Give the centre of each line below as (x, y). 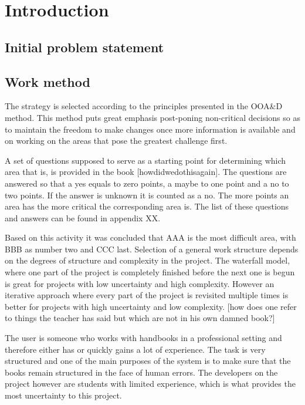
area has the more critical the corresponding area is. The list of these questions (147, 206)
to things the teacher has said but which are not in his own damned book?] (140, 318)
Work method (48, 81)
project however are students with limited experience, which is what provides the (150, 384)
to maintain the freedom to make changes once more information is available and (150, 129)
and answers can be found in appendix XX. (83, 217)
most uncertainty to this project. (63, 395)
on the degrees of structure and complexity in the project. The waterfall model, (148, 260)
